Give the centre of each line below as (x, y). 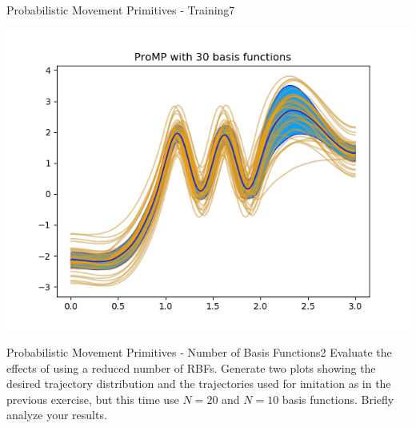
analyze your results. (57, 415)
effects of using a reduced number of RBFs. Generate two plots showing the (191, 367)
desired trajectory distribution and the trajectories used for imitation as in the (199, 384)
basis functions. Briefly (338, 399)
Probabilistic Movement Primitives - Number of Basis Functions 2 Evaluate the (199, 352)
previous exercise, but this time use (93, 399)
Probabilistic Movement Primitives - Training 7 (121, 10)
